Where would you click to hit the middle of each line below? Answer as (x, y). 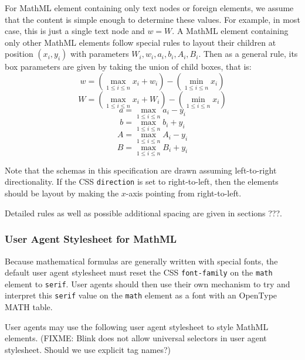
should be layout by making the (62, 193)
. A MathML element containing (230, 31)
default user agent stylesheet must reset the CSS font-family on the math (139, 272)
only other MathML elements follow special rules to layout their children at (140, 42)
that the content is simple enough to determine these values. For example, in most (152, 19)
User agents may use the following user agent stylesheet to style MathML (137, 326)
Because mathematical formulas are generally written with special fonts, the (141, 261)
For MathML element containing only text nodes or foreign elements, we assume (149, 8)
